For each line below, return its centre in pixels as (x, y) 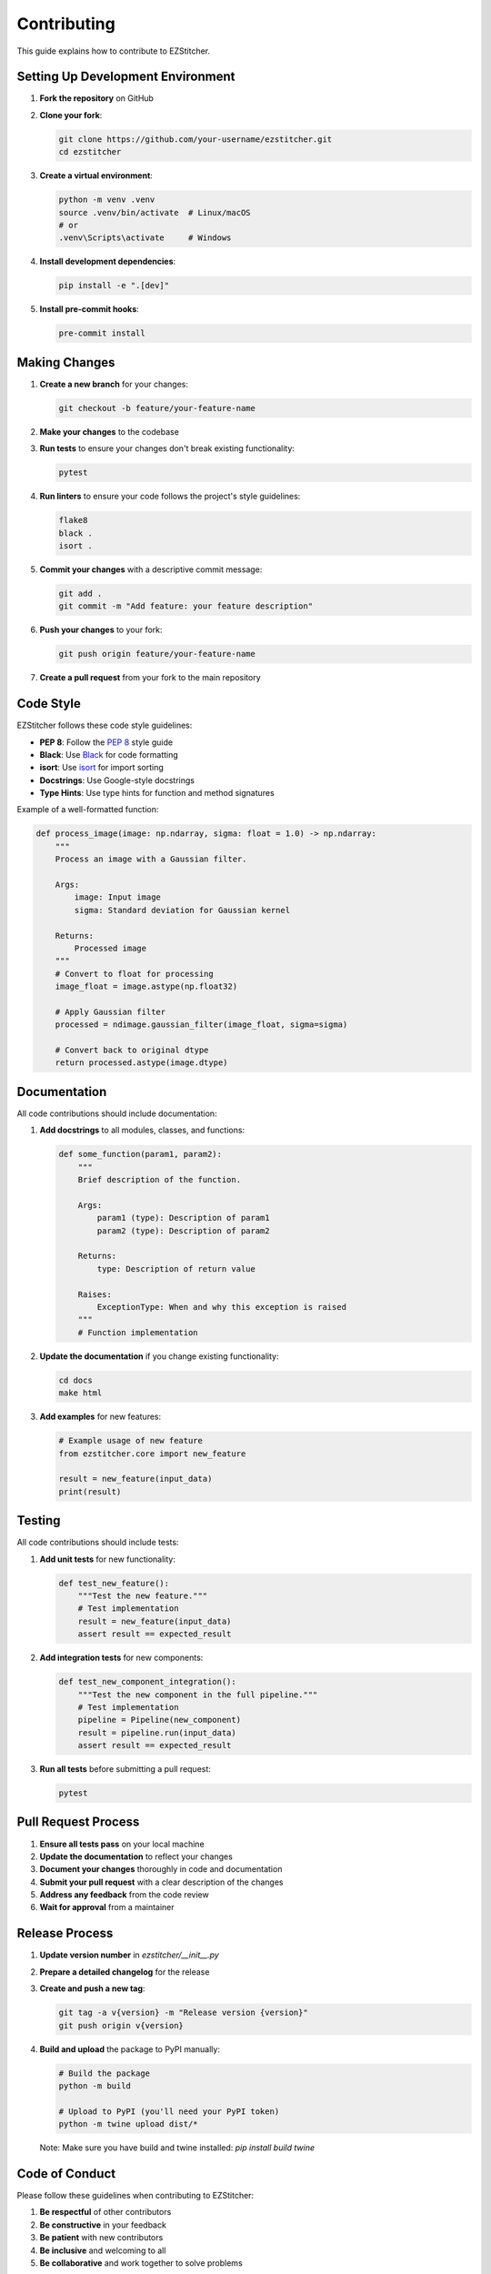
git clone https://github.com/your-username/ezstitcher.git (195, 139)
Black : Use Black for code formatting (109, 754)
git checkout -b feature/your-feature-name (157, 408)
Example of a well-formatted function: (88, 810)
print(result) (90, 1491)
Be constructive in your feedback (103, 2225)
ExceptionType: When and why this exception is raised (222, 1307)
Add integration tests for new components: (121, 1658)
